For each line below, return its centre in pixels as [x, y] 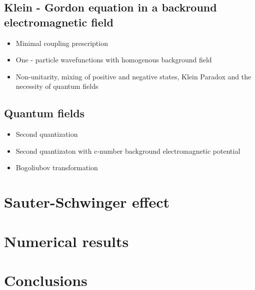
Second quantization [47, 134]
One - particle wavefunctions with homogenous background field [114, 60]
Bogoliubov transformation [57, 167]
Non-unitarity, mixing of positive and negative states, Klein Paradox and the [133, 76]
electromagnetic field [59, 22]
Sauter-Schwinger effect [87, 202]
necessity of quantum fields [57, 86]
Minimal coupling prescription [62, 43]
